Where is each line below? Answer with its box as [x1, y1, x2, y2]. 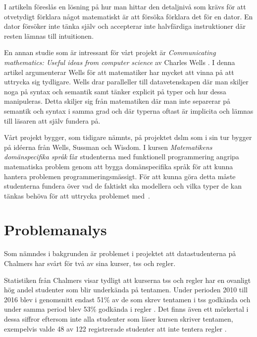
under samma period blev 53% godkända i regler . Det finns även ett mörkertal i [4, 304, 249, 314]
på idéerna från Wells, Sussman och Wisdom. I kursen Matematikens [4, 141, 212, 152]
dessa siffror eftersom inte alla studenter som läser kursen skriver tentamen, [4, 313, 233, 324]
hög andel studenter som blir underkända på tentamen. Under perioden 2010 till [4, 284, 248, 295]
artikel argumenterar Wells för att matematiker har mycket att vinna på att [4, 67, 234, 77]
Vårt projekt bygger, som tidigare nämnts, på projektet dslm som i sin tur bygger [4, 132, 252, 142]
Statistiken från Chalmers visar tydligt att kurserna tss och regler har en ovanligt [4, 274, 251, 285]
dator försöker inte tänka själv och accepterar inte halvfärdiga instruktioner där [4, 21, 246, 31]
